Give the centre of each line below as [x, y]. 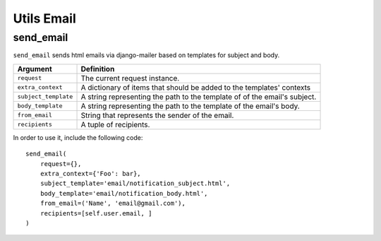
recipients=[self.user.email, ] [96, 213]
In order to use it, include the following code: [78, 137]
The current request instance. [130, 78]
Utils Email [45, 18]
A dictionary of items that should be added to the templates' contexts [196, 87]
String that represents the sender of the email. [157, 115]
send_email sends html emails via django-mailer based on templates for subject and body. [146, 55]
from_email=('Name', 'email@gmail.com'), [113, 204]
